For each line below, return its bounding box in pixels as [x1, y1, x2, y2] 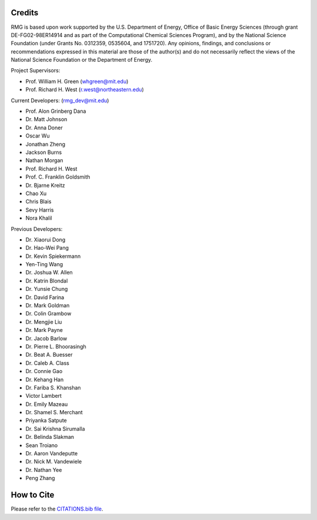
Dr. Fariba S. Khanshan [25, 384, 82, 391]
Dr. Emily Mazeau [25, 400, 68, 408]
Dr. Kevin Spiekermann [25, 253, 81, 260]
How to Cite [11, 490, 55, 500]
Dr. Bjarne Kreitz [25, 182, 66, 189]
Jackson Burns [25, 149, 62, 156]
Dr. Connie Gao [25, 368, 63, 375]
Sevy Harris [25, 206, 54, 213]
